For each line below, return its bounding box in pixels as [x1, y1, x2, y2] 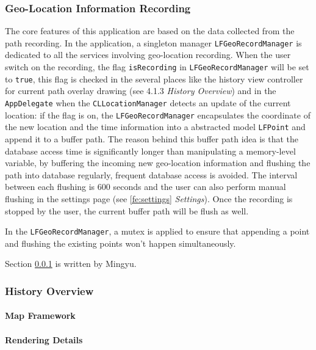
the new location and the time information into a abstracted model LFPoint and [5, 120, 306, 133]
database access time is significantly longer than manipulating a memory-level [5, 144, 296, 157]
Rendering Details [5, 333, 83, 346]
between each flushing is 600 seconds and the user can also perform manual [5, 180, 286, 193]
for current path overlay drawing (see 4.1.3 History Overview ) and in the [5, 84, 276, 97]
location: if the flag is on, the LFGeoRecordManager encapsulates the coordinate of [5, 108, 311, 121]
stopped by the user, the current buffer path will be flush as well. [5, 204, 249, 217]
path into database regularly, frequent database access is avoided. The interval [5, 168, 298, 181]
